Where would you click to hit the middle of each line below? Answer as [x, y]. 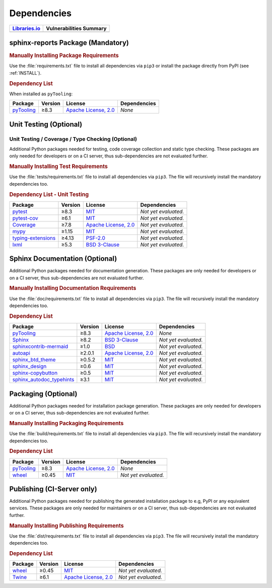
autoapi [21, 353]
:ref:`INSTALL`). [25, 73]
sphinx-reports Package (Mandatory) [69, 43]
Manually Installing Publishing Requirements [66, 525]
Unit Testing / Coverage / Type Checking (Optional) [73, 139]
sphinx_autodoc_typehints [43, 380]
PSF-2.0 [96, 238]
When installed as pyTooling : [41, 94]
